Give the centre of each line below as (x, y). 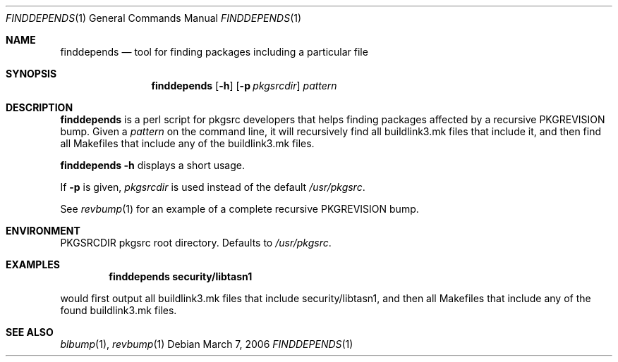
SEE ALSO (30, 332)
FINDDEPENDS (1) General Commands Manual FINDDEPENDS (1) (154, 18)
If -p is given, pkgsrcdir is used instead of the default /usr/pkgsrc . (213, 187)
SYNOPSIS (31, 74)
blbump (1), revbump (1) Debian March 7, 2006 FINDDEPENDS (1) (207, 344)
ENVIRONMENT (43, 231)
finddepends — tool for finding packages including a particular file (214, 52)
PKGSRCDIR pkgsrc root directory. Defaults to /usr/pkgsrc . (196, 243)
